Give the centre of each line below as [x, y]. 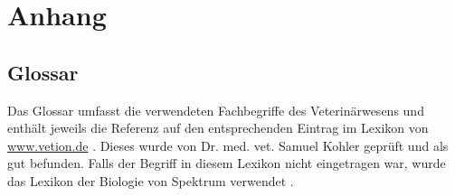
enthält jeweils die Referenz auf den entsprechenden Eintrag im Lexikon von [218, 128]
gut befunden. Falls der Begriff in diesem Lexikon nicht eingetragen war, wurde [227, 163]
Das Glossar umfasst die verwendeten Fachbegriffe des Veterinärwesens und [216, 110]
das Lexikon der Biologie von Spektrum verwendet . [151, 180]
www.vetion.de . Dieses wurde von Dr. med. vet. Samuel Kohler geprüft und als [228, 145]
